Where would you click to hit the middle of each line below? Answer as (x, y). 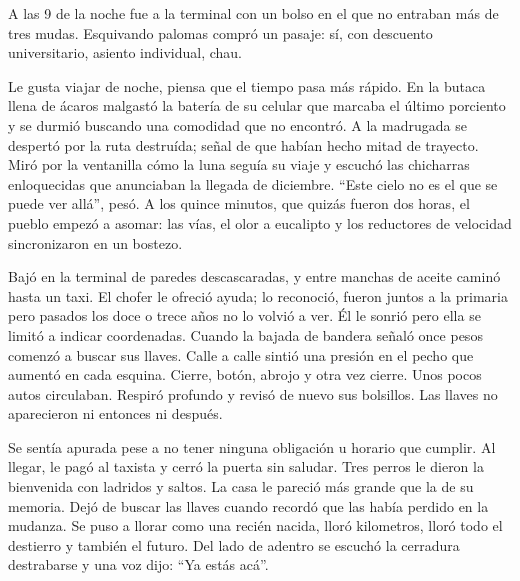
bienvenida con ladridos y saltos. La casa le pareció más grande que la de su (241, 486)
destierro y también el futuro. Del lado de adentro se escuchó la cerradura (234, 544)
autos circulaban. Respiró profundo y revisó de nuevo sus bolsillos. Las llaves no (253, 393)
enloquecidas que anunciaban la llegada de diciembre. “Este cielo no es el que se (253, 183)
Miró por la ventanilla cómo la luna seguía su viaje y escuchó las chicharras (239, 164)
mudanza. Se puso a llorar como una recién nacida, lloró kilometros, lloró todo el (255, 525)
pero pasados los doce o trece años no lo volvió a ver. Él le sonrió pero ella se (244, 315)
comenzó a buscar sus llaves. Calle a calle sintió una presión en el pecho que (241, 354)
